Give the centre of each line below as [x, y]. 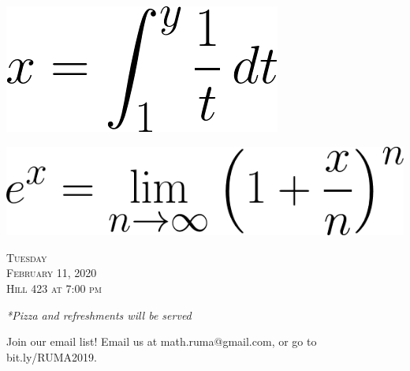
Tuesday [27, 257]
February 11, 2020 [52, 273]
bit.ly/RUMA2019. [52, 356]
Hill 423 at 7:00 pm [54, 288]
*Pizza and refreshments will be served [99, 315]
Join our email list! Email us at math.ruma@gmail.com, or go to [162, 341]
